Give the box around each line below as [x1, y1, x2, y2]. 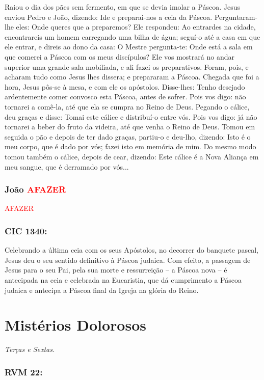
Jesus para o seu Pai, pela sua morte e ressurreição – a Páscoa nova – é [5, 264, 227, 275]
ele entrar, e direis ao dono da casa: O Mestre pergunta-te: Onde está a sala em [5, 41, 253, 52]
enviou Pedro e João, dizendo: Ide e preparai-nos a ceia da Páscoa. [5, 11, 213, 22]
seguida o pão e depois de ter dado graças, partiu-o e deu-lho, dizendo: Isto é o [5, 131, 251, 142]
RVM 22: [5, 365, 43, 378]
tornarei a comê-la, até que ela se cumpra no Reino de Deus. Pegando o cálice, [5, 101, 250, 112]
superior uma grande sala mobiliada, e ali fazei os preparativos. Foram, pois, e [5, 61, 249, 72]
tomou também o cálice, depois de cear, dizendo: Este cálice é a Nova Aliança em [5, 151, 259, 161]
